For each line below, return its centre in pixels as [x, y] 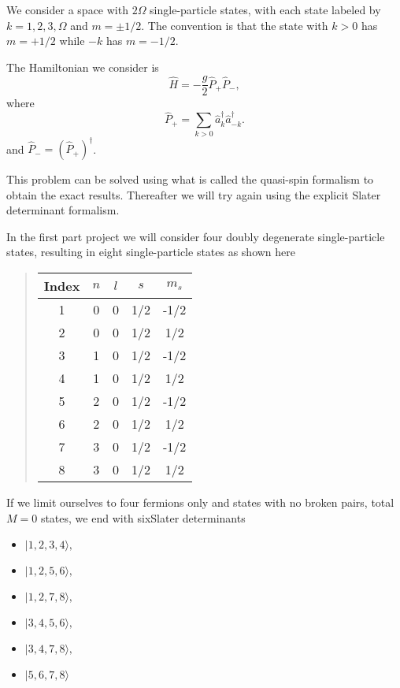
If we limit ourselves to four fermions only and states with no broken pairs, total [200, 502]
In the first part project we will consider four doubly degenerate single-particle [196, 236]
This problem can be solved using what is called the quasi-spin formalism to [190, 179]
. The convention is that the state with [235, 25]
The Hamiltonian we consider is [83, 67]
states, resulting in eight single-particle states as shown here [151, 252]
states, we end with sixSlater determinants [143, 517]
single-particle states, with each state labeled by [265, 9]
